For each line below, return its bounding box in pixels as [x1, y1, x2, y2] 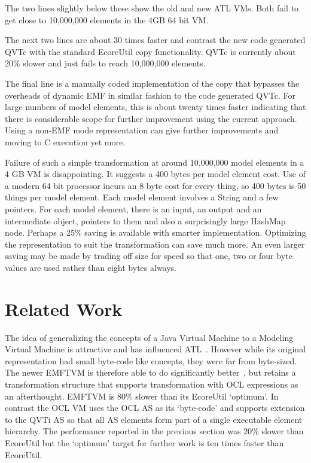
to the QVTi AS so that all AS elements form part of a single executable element [5, 413, 303, 425]
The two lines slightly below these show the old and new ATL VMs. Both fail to [5, 2, 299, 14]
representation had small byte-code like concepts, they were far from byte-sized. [5, 354, 297, 367]
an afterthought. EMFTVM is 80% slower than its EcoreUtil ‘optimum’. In [5, 389, 279, 402]
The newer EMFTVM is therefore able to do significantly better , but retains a [5, 366, 296, 379]
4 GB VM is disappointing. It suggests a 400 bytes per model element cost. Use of [5, 167, 306, 180]
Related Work [5, 296, 123, 321]
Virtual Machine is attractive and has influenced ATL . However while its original [5, 343, 306, 355]
